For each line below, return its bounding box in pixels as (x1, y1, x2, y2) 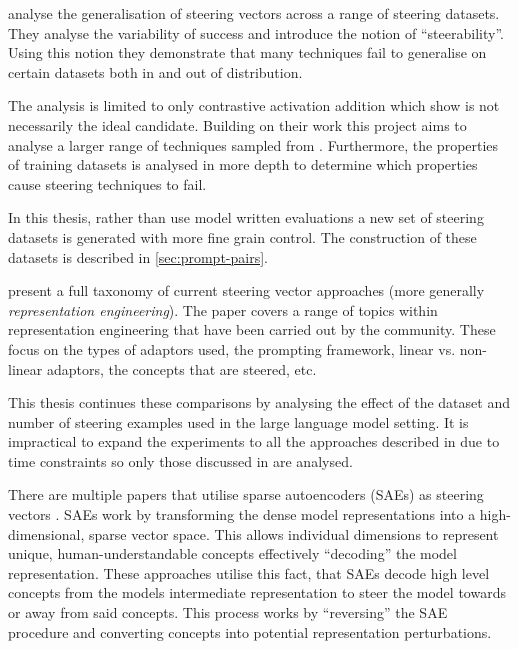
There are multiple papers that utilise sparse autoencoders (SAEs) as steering (8, 484, 484, 505)
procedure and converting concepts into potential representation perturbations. (8, 621, 492, 642)
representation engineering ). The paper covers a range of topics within (8, 299, 438, 320)
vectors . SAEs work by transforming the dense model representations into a (8, 504, 476, 525)
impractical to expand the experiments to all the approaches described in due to (8, 431, 500, 452)
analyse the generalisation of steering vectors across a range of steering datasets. (8, 3, 500, 23)
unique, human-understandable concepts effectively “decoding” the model (8, 543, 457, 564)
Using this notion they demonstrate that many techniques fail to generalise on (8, 42, 487, 63)
